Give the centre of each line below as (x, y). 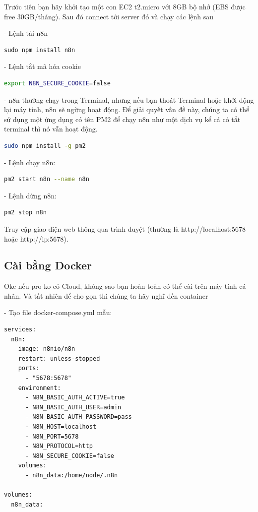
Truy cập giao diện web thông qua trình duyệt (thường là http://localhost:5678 (125, 228)
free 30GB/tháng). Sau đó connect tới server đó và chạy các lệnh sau (109, 16)
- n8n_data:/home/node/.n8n (71, 475)
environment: (39, 388)
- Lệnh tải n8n (26, 33)
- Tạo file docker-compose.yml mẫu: (58, 312)
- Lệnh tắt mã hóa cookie (42, 66)
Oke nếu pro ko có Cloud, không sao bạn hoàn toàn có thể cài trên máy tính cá (125, 286)
